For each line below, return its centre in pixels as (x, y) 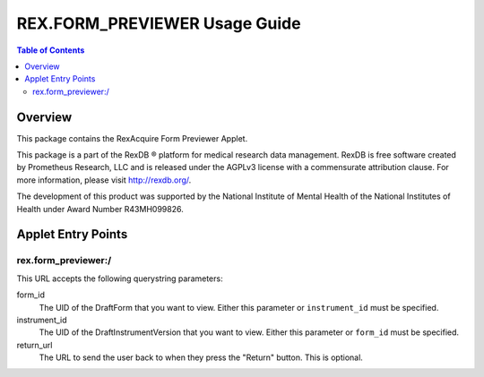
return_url (35, 345)
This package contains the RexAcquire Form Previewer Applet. (132, 138)
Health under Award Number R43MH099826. (100, 209)
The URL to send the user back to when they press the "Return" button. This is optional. (201, 357)
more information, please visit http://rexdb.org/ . (104, 180)
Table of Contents (51, 50)
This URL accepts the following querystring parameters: (120, 278)
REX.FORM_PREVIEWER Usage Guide (159, 23)
